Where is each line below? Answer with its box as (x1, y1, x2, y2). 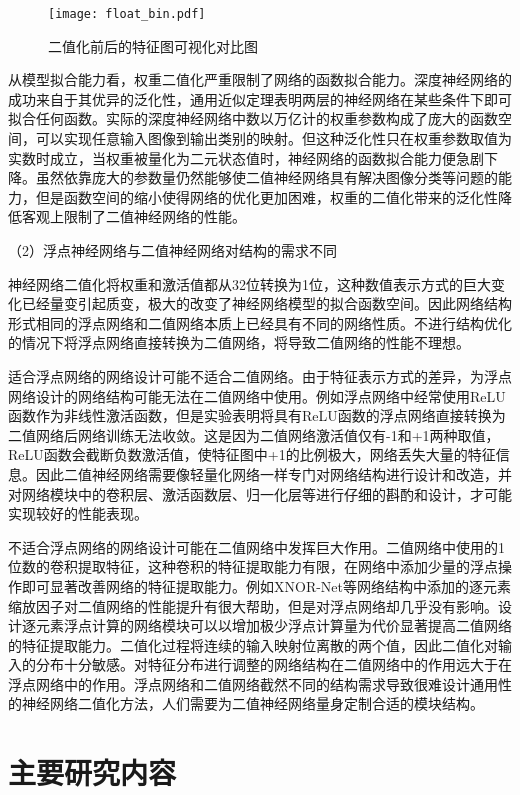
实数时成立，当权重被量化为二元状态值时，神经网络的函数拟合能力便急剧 (8, 147, 484, 168)
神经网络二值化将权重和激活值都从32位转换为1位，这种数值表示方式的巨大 (8, 273, 491, 294)
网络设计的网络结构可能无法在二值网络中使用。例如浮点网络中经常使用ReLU (8, 385, 506, 406)
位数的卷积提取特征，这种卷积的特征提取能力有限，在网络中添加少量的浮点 (8, 556, 498, 577)
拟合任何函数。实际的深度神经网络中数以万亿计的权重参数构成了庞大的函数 (8, 108, 498, 129)
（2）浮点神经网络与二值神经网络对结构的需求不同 (8, 240, 337, 260)
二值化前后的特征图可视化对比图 (48, 35, 258, 56)
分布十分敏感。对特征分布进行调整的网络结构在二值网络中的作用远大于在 (35, 654, 512, 675)
